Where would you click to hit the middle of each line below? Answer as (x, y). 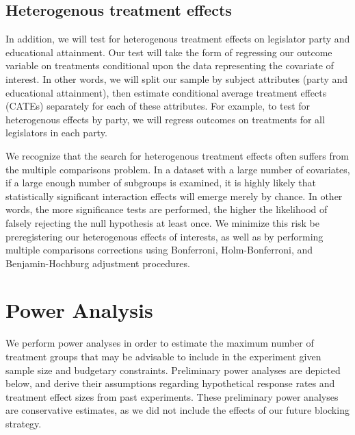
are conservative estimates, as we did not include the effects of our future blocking (177, 410)
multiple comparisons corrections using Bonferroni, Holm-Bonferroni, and (159, 250)
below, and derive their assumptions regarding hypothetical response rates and (170, 383)
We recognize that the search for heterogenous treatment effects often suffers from (177, 155)
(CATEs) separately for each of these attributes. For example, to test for (158, 106)
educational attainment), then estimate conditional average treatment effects (166, 92)
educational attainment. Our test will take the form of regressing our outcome (169, 52)
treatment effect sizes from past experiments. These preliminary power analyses (172, 396)
